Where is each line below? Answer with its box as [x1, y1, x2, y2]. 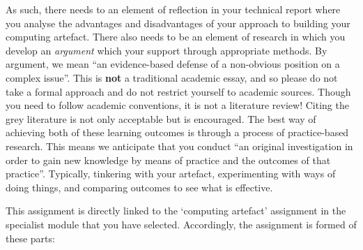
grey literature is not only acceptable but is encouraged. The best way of [6, 111, 316, 126]
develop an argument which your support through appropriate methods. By [6, 43, 327, 57]
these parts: [6, 230, 55, 245]
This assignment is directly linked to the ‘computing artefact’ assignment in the [6, 203, 346, 218]
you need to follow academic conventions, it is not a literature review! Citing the [6, 98, 349, 112]
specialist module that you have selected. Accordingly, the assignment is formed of [6, 216, 357, 231]
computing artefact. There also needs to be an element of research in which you [6, 29, 346, 44]
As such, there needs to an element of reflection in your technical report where [6, 2, 341, 16]
